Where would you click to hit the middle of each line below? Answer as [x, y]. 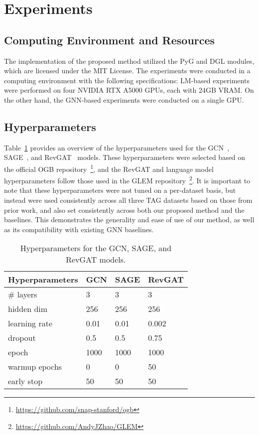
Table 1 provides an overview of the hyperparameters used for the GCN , [117, 147]
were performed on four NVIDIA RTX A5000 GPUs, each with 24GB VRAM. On [129, 90]
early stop [25, 381]
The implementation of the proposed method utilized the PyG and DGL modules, [129, 61]
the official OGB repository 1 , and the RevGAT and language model [109, 168]
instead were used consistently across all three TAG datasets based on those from [128, 200]
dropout [22, 338]
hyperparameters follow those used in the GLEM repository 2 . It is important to [127, 180]
